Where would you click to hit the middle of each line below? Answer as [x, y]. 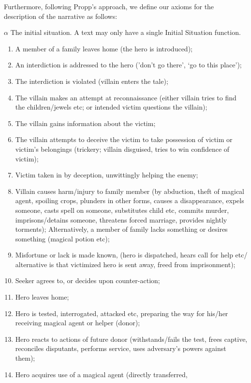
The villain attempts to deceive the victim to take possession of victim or [124, 139]
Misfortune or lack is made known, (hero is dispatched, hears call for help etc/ [131, 255]
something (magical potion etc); [62, 238]
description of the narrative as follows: [61, 16]
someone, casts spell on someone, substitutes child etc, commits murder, [122, 210]
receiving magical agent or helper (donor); [78, 323]
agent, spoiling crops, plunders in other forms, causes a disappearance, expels [130, 200]
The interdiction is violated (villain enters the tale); [92, 81]
